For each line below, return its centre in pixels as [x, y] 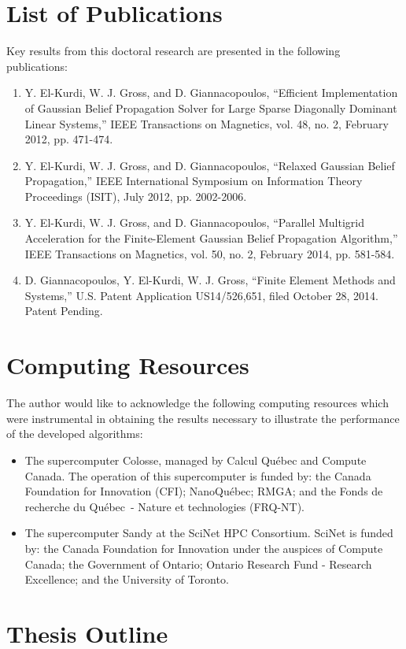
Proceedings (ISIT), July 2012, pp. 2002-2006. [136, 196]
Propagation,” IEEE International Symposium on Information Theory [194, 181]
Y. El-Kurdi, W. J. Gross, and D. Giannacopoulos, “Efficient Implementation [211, 93]
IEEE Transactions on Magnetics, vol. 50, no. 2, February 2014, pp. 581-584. [210, 253]
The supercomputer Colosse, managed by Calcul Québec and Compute [196, 460]
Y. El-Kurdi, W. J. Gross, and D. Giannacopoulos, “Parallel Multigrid [194, 223]
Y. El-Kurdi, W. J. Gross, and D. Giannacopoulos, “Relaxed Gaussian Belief [210, 165]
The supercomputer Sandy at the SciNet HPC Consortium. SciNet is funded [209, 533]
